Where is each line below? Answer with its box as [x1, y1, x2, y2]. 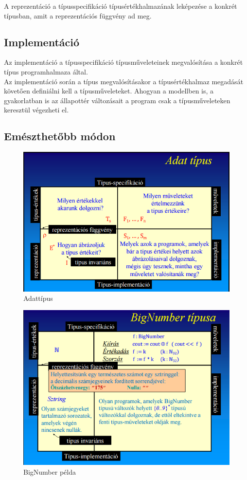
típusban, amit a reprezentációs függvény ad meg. [4, 10, 152, 20]
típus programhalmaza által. [4, 66, 88, 76]
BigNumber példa [23, 466, 76, 477]
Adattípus [23, 293, 53, 303]
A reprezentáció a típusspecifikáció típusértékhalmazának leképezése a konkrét [4, 1, 237, 11]
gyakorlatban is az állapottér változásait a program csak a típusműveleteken [4, 95, 230, 105]
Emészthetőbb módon [4, 129, 116, 144]
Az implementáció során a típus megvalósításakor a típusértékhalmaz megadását [4, 76, 244, 86]
